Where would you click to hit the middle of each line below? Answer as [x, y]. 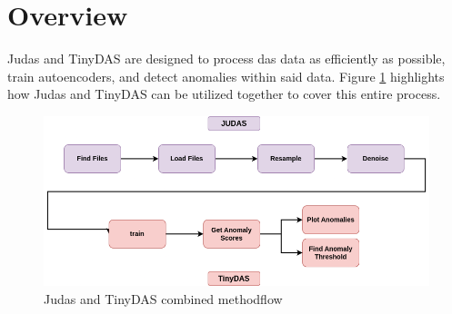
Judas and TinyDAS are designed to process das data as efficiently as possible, [226, 59]
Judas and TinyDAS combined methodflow [163, 298]
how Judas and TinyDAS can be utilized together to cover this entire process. [224, 94]
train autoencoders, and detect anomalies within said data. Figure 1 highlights [226, 76]
